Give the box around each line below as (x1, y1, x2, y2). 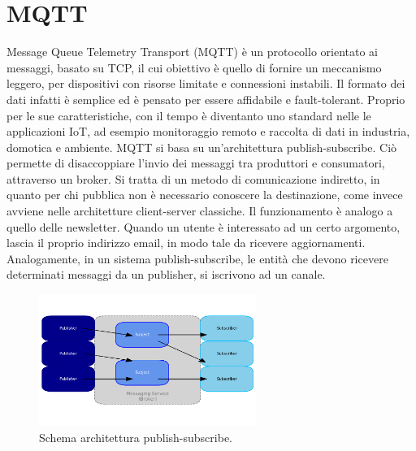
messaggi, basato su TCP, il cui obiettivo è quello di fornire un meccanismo (6, 59, 382, 76)
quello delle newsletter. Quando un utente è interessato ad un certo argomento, (6, 218, 401, 235)
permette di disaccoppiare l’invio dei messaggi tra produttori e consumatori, (6, 154, 385, 171)
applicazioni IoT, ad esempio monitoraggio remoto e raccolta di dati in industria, (6, 123, 410, 140)
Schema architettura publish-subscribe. (39, 428, 232, 445)
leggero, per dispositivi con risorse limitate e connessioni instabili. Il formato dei (6, 75, 405, 92)
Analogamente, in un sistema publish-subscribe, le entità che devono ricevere (6, 249, 388, 267)
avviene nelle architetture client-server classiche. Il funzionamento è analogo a (6, 202, 393, 219)
